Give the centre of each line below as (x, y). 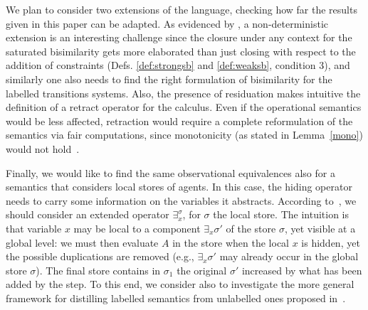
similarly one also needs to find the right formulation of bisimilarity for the (169, 79)
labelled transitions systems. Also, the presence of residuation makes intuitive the (183, 93)
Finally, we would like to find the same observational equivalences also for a (170, 172)
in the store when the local (231, 242)
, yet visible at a (320, 228)
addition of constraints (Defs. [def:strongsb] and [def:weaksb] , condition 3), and (178, 65)
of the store (251, 228)
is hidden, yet (331, 242)
